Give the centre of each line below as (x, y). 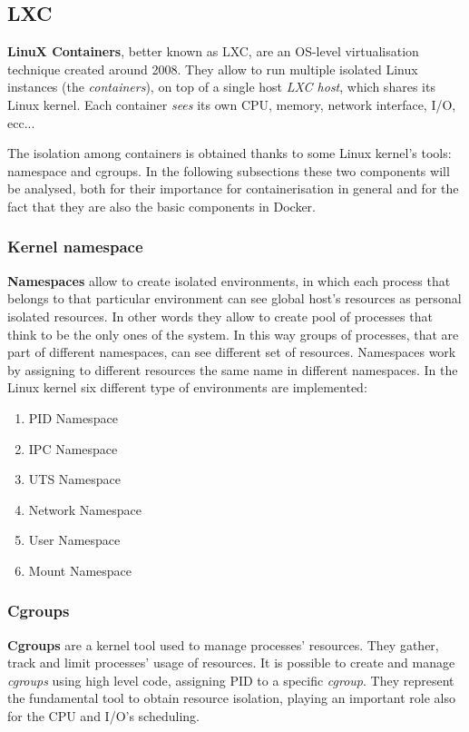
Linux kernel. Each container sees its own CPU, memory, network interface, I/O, (232, 104)
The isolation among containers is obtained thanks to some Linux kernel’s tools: (230, 153)
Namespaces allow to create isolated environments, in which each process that (229, 280)
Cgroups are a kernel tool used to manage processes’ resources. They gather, (223, 644)
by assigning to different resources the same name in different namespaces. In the (233, 369)
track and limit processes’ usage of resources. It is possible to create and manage (231, 663)
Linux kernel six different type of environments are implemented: (187, 387)
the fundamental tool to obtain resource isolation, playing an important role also (231, 698)
